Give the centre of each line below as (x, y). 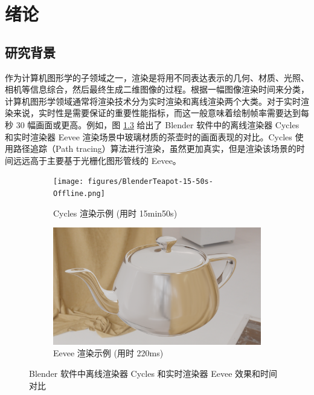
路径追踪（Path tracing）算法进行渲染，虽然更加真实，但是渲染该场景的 (155, 149)
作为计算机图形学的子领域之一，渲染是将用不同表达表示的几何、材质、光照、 (157, 77)
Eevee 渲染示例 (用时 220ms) (108, 353)
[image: (69, 182)
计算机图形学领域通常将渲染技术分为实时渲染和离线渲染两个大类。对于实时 (153, 101)
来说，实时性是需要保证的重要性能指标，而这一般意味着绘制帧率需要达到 (157, 113)
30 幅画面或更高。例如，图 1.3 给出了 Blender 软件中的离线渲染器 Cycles (158, 124)
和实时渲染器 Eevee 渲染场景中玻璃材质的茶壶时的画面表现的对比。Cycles (149, 136)
